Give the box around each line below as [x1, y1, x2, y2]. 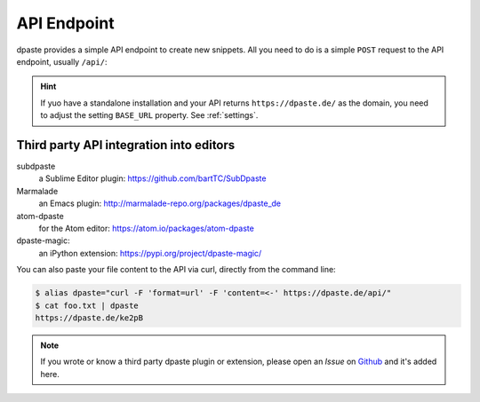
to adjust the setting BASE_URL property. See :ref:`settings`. [40, 110, 259, 121]
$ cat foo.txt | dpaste [35, 300, 140, 311]
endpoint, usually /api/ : [16, 56, 108, 67]
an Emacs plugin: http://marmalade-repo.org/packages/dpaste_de [38, 198, 282, 209]
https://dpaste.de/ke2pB [35, 312, 144, 323]
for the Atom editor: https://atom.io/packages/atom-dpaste [38, 223, 255, 233]
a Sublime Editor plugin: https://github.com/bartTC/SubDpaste [38, 173, 267, 184]
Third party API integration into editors [16, 138, 236, 153]
